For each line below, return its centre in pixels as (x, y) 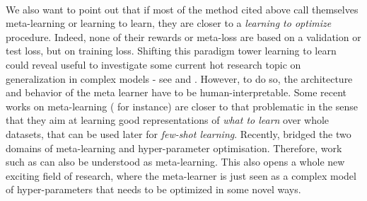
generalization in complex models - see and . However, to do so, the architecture (179, 78)
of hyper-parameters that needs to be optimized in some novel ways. (153, 189)
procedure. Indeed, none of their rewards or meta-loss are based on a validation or (183, 36)
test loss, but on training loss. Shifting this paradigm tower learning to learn (171, 51)
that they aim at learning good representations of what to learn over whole (168, 120)
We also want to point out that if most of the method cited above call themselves (182, 9)
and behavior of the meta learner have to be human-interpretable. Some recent (176, 92)
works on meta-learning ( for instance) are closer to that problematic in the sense (182, 106)
